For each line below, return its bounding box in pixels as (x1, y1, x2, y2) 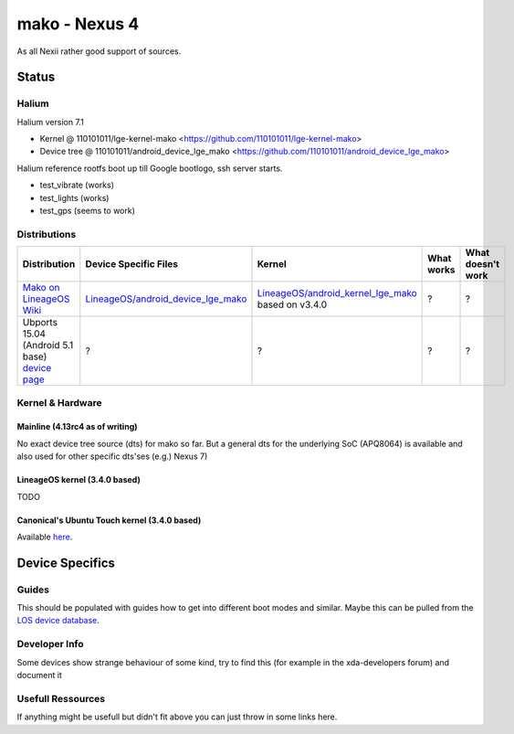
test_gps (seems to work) (39, 206, 136, 217)
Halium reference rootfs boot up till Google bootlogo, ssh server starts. (16, 163, 283, 174)
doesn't (465, 258, 500, 271)
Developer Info (16, 638, 84, 651)
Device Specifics (16, 555, 116, 570)
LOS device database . (16, 615, 100, 626)
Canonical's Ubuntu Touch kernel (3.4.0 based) (16, 515, 202, 526)
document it (16, 670, 63, 680)
